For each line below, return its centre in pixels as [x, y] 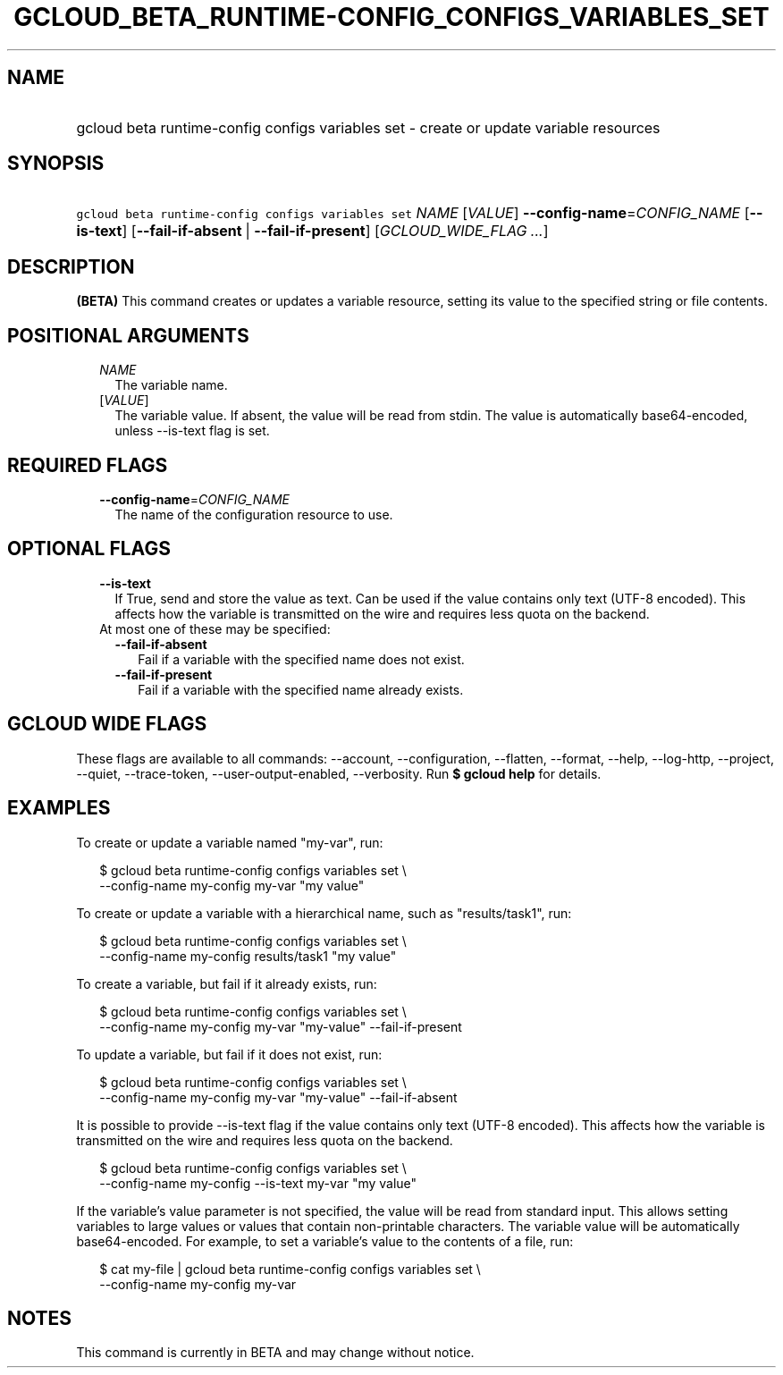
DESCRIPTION [71, 266]
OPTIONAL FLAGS [89, 549]
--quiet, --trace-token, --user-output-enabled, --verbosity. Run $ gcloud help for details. [339, 773]
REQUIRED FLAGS [88, 465]
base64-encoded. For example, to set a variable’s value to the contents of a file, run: [325, 1241]
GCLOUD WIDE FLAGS [107, 724]
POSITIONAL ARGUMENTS [128, 335]
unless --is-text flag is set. [192, 431]
